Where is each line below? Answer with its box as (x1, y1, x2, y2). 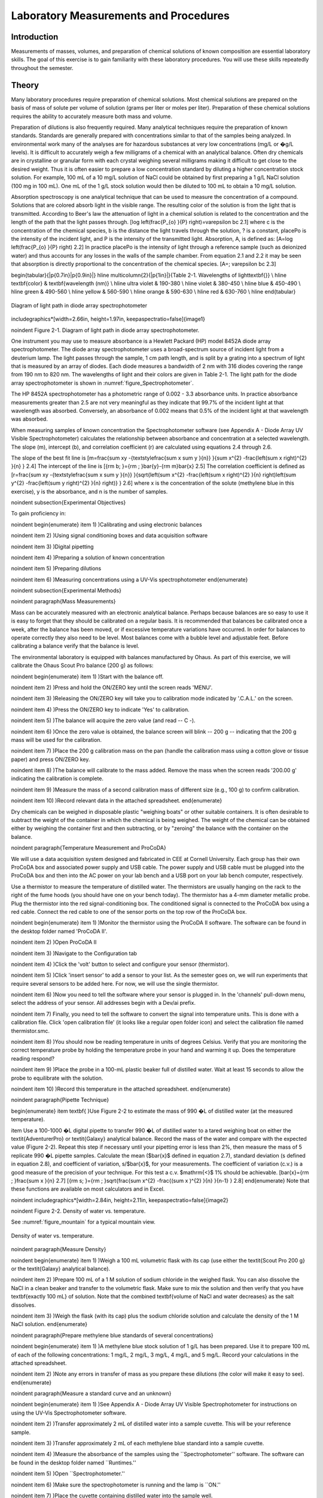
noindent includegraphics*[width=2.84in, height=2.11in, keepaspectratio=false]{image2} (11, 1196, 228, 1204)
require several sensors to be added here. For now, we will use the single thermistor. (11, 980, 219, 987)
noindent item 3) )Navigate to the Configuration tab (11, 950, 138, 957)
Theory (11, 80, 39, 90)
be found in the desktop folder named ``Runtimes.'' (11, 1459, 136, 1466)
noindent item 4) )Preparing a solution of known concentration (11, 554, 165, 561)
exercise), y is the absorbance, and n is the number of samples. (11, 488, 168, 495)
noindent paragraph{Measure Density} (11, 1246, 106, 1253)
